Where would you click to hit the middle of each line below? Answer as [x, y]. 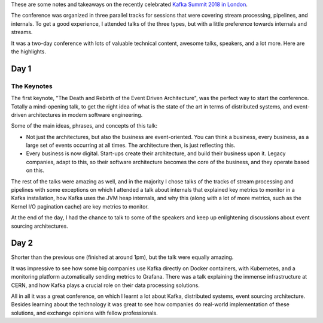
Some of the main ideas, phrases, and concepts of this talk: [84, 126]
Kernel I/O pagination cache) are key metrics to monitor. [80, 206]
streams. [22, 32]
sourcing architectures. [39, 226]
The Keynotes [32, 86]
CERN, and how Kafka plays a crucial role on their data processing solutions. [105, 285]
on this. [35, 170]
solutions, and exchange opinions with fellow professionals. [84, 313]
